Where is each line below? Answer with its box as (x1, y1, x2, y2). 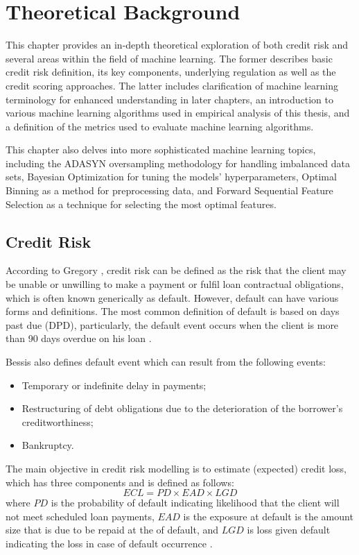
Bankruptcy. (21, 438, 74, 452)
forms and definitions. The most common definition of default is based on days (6, 304, 340, 318)
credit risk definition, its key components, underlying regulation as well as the (6, 65, 336, 79)
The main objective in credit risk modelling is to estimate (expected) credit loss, (6, 461, 347, 475)
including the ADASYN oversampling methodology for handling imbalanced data (6, 155, 351, 170)
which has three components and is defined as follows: (6, 475, 234, 489)
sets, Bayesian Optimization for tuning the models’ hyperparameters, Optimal (6, 169, 337, 184)
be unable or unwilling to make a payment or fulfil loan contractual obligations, (6, 277, 344, 291)
